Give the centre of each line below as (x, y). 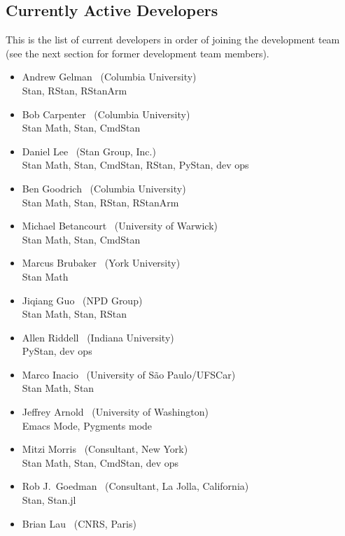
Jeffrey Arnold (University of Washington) (115, 412)
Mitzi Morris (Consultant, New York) (105, 449)
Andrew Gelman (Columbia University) (109, 77)
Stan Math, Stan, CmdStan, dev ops (100, 462)
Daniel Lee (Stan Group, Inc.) (89, 151)
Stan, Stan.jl (49, 500)
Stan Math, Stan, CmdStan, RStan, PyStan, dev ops (135, 165)
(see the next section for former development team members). (138, 53)
